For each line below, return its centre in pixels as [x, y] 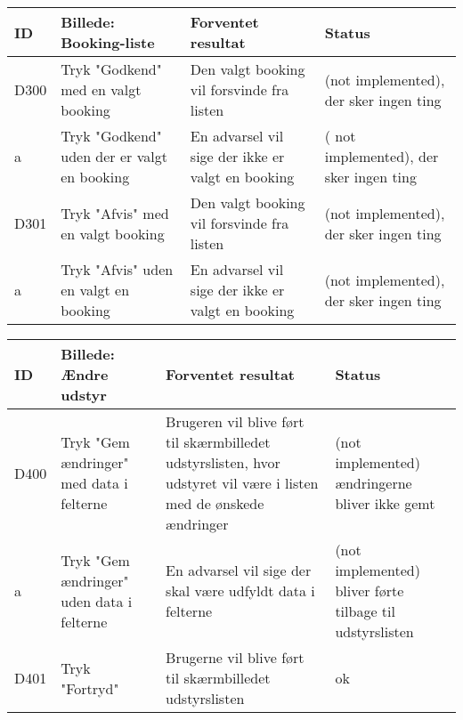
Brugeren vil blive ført [235, 421]
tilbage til [365, 611]
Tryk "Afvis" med [115, 213]
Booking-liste [108, 42]
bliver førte [370, 591]
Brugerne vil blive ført [235, 657]
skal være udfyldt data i [240, 591]
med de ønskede [215, 503]
